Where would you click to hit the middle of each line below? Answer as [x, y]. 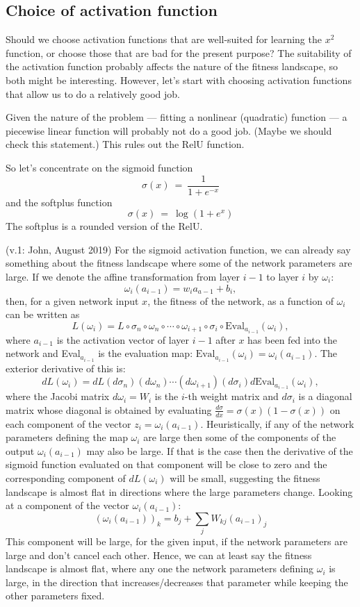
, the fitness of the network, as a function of [240, 300]
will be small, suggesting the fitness [245, 477]
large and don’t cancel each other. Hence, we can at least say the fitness [159, 555]
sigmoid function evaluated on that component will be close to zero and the [166, 464]
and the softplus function [59, 202]
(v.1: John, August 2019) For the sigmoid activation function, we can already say [178, 249]
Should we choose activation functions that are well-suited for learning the [164, 39]
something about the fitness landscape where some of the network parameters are [179, 263]
